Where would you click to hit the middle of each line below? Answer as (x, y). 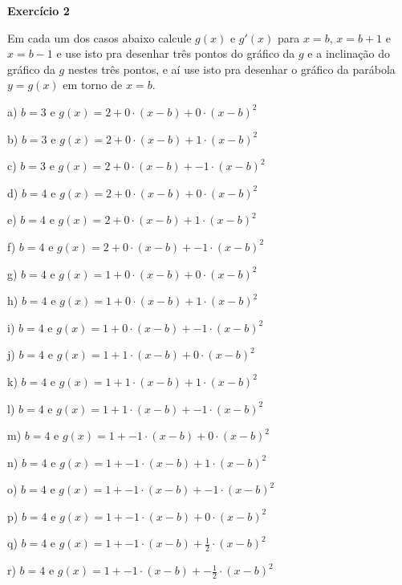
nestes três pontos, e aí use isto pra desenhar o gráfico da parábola (231, 69)
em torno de (93, 85)
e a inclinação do (349, 53)
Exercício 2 (39, 10)
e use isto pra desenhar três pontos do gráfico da (176, 53)
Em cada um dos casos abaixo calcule (99, 37)
